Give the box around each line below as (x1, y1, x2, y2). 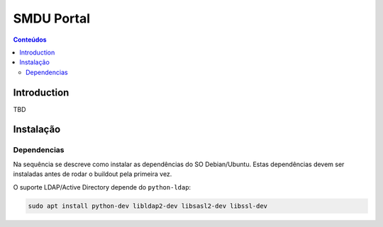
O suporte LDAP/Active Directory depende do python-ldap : (13, 182, 191, 191)
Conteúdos (13, 35, 47, 44)
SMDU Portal (13, 11, 91, 26)
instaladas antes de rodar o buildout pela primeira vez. (13, 170, 172, 178)
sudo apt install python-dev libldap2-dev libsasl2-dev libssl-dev (28, 202, 268, 210)
